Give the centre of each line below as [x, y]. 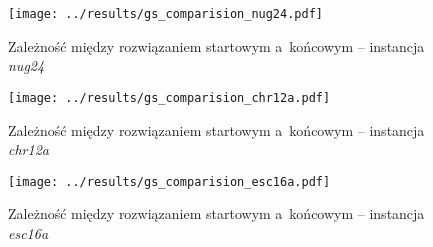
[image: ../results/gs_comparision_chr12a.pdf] [169, 97]
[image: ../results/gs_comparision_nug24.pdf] [165, 14]
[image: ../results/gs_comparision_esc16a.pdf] [169, 181]
